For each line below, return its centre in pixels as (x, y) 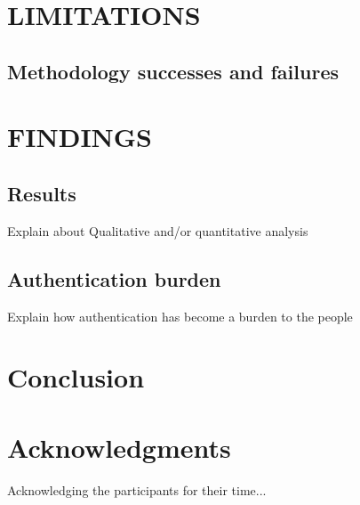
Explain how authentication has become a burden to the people (180, 316)
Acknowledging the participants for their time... (137, 489)
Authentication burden (114, 278)
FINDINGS (80, 137)
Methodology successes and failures (173, 71)
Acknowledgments (119, 447)
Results (42, 193)
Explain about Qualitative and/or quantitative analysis (158, 230)
